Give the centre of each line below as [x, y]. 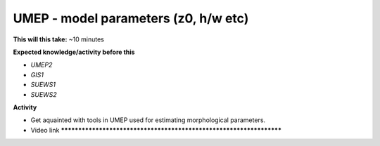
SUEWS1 [43, 85]
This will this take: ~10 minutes [59, 39]
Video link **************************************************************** [156, 130]
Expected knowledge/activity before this [74, 52]
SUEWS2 [44, 94]
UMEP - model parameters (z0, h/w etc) [131, 18]
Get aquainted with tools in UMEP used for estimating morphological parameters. [148, 120]
